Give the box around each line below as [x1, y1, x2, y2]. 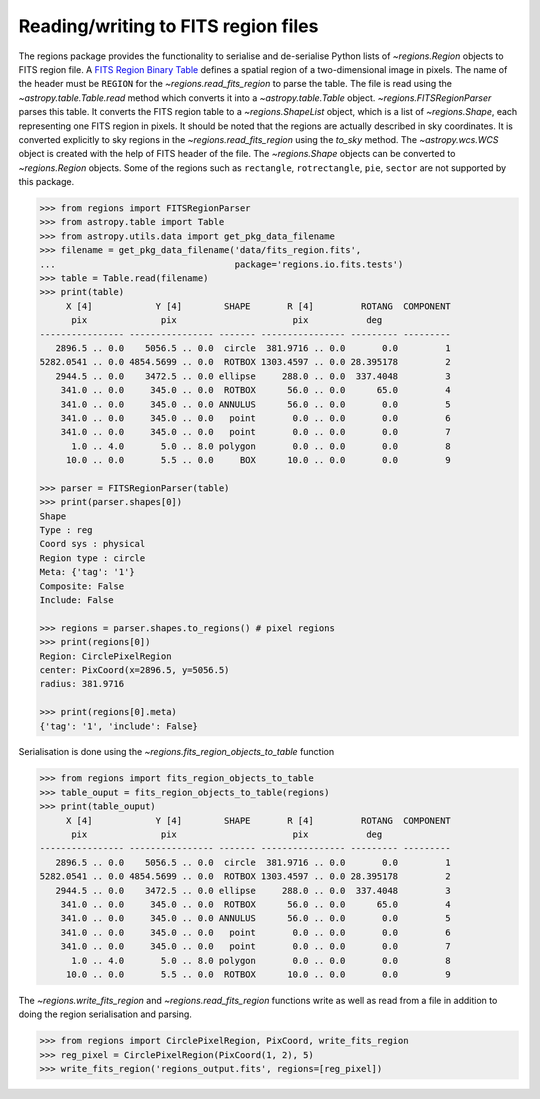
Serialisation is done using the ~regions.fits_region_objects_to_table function [18, 746, 335, 758]
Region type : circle [39, 552, 146, 564]
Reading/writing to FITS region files [18, 15, 319, 37]
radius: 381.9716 [39, 678, 125, 690]
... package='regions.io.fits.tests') [39, 258, 404, 270]
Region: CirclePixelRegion [39, 650, 172, 662]
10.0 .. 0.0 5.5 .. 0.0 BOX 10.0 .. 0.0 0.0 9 [65, 455, 452, 466]
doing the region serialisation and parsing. [18, 1008, 192, 1020]
